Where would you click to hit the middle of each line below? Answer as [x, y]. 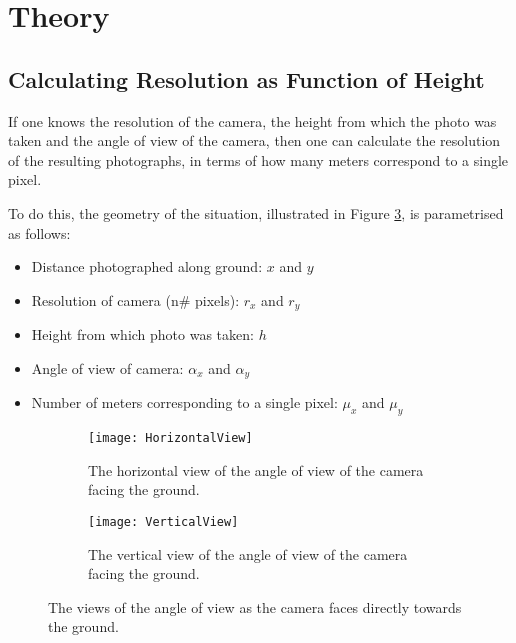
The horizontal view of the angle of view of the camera [256, 469]
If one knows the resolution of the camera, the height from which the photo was [252, 120]
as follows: [39, 232]
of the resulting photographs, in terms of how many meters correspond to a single [258, 159]
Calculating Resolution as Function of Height [246, 78]
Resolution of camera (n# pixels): [135, 299]
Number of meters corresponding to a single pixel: [184, 402]
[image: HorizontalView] [170, 438]
